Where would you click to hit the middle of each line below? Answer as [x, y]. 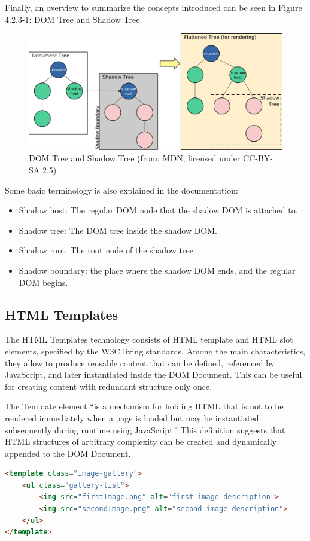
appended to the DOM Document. [68, 453]
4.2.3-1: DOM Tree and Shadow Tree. [74, 19]
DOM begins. [43, 282]
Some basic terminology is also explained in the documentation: [121, 190]
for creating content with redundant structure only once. [109, 386]
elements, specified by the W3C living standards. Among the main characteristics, [155, 351]
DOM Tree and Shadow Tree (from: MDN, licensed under [135, 158]
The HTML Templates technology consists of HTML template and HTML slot [149, 339]
